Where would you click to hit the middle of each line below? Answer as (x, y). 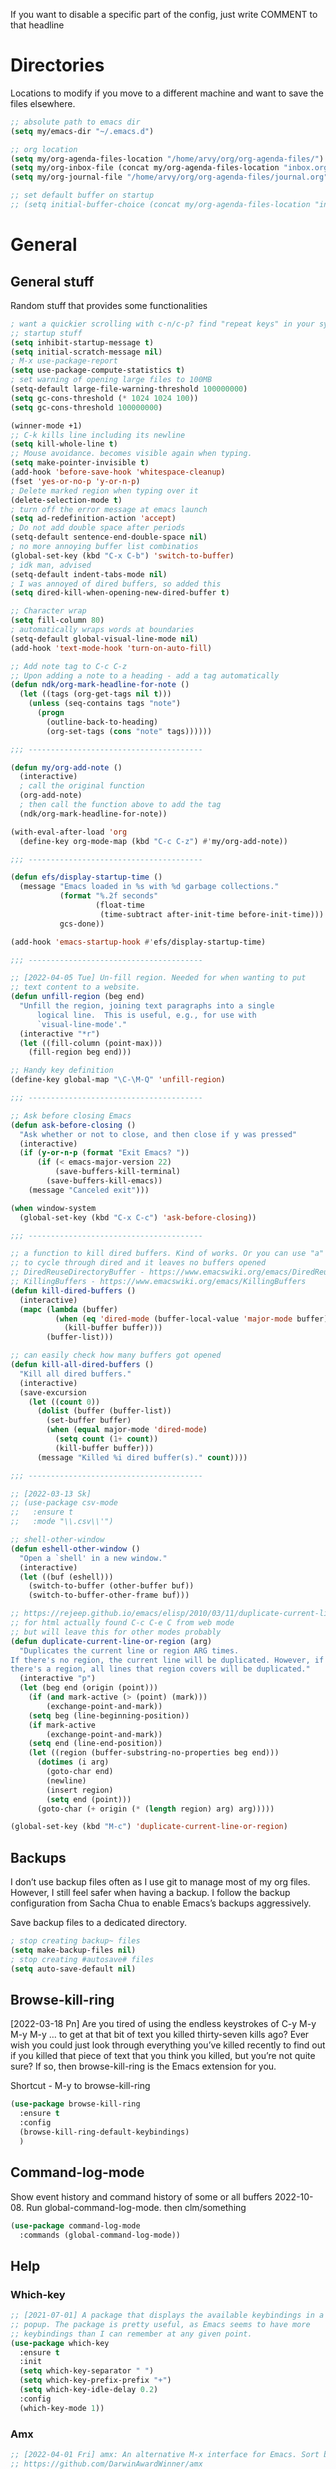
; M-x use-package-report (64, 361)
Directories (57, 65)
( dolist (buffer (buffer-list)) (104, 1411)
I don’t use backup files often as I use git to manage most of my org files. (160, 1882)
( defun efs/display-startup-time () (86, 877)
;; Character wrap (48, 611)
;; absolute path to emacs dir (75, 122)
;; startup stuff (46, 333)
